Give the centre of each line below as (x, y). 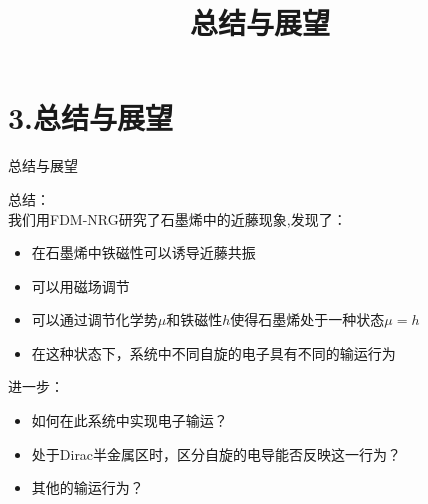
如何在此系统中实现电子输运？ (129, 420)
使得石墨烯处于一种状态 (307, 319)
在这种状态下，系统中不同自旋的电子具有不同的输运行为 (213, 352)
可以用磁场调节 (80, 285)
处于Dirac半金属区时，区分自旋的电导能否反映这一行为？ (216, 453)
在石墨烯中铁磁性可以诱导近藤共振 (143, 252)
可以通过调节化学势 (94, 319)
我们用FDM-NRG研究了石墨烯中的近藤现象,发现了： (177, 218)
